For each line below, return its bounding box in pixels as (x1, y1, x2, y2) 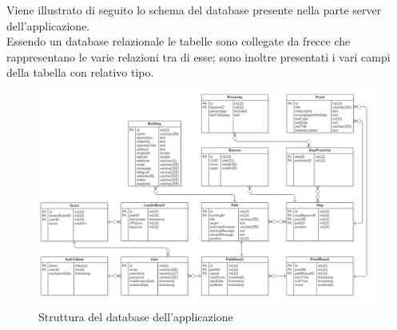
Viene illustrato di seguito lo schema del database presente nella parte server (6, 2, 382, 18)
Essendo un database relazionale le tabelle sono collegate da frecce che (6, 33, 351, 50)
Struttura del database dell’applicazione (38, 308, 233, 325)
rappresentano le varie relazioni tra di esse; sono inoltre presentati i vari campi (6, 48, 391, 65)
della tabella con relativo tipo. (6, 64, 154, 81)
